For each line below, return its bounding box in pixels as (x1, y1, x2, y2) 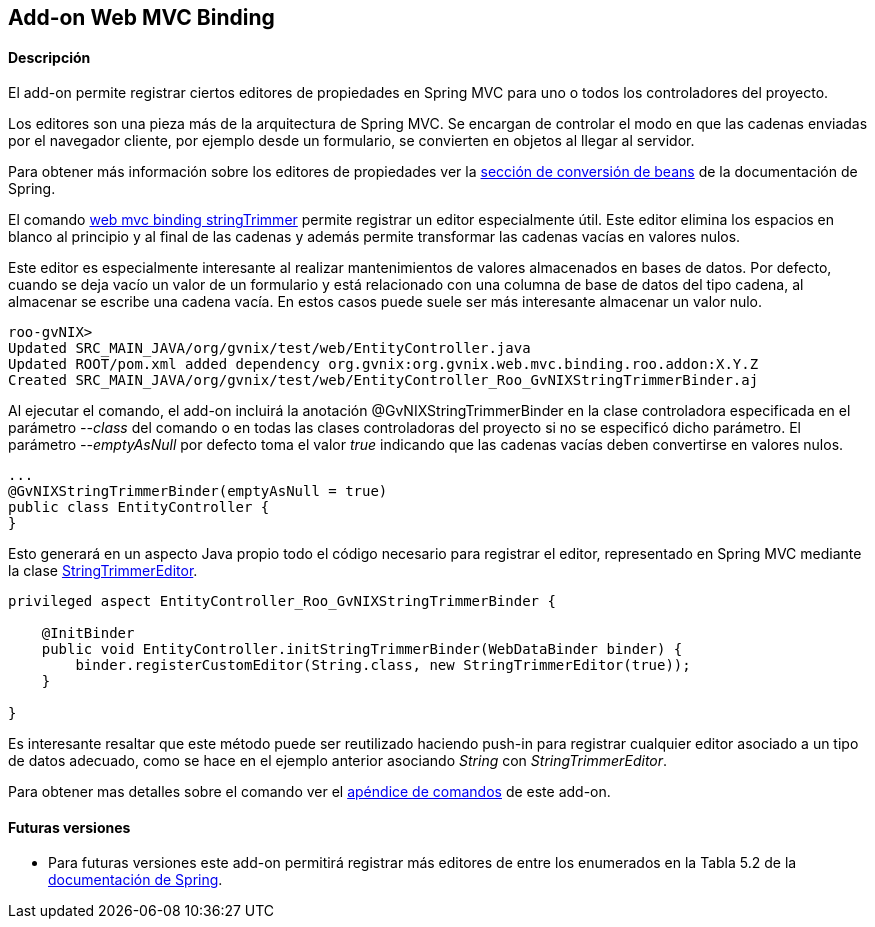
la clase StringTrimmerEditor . (8, 562, 198, 580)
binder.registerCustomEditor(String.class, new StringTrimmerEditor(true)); (75, 657, 691, 674)
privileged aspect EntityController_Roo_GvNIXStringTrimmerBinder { (8, 593, 556, 610)
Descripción (8, 48, 91, 66)
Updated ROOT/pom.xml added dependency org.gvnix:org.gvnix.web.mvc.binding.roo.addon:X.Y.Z (8, 356, 759, 373)
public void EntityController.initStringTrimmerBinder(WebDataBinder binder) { (41, 641, 683, 658)
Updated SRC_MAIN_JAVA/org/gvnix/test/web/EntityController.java (8, 340, 531, 357)
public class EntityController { (8, 499, 270, 516)
